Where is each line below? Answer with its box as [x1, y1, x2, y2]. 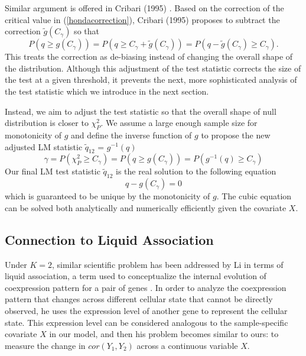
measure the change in [5, 339, 86, 351]
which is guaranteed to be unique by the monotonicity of [5, 190, 210, 202]
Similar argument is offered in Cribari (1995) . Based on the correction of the [5, 2, 284, 14]
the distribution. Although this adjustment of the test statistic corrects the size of [5, 62, 301, 74]
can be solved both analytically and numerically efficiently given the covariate [5, 201, 287, 213]
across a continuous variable [136, 339, 238, 351]
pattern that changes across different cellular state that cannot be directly [5, 293, 273, 305]
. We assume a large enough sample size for [100, 116, 258, 129]
